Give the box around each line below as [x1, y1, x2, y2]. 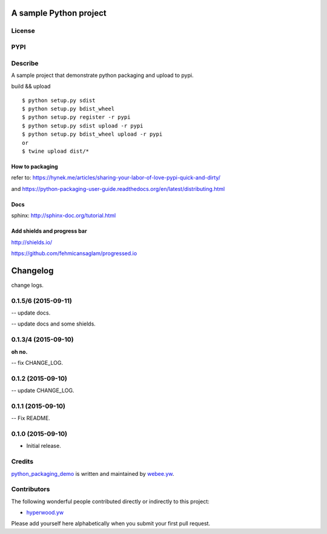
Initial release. [26, 442, 61, 450]
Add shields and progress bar [11, 227, 87, 235]
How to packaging [11, 163, 58, 170]
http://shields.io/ [11, 238, 53, 245]
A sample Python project [11, 8, 107, 18]
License [11, 27, 36, 35]
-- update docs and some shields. [11, 320, 96, 327]
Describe [11, 59, 39, 67]
